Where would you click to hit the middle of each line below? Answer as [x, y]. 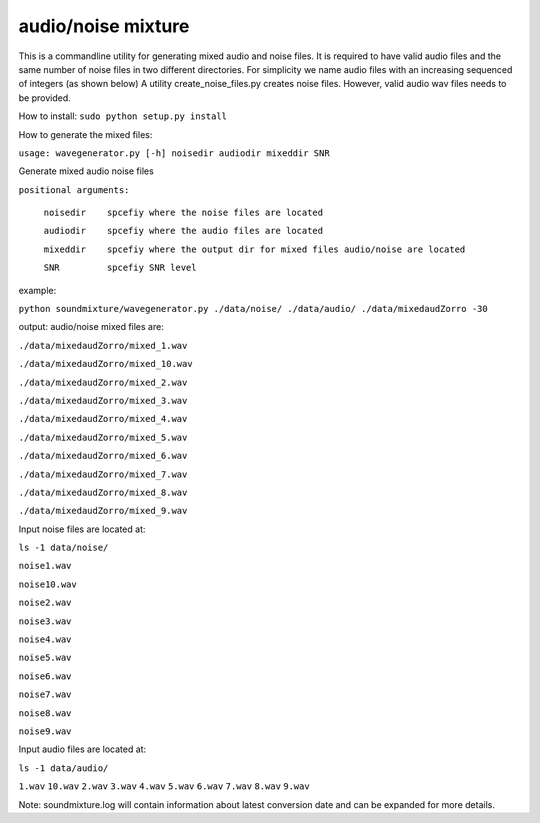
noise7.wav [45, 694]
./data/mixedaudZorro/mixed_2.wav [103, 382]
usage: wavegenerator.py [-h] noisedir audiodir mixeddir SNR [174, 153]
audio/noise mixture [104, 26]
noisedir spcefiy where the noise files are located [183, 213]
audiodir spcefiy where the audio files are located [183, 231]
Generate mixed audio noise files [86, 171]
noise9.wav [45, 731]
